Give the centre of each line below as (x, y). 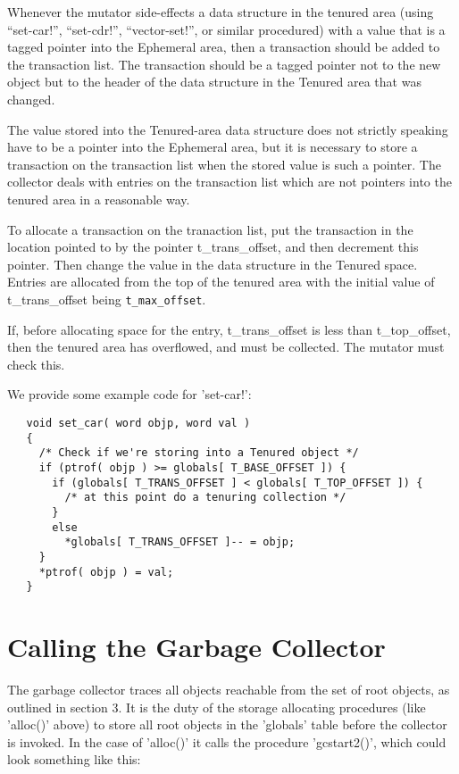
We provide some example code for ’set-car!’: (129, 394)
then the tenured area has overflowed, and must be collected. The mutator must (226, 347)
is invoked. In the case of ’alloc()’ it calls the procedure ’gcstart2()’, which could (227, 741)
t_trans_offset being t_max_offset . (107, 299)
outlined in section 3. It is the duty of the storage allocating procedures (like (217, 707)
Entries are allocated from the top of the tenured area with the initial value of (221, 282)
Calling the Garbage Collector (196, 646)
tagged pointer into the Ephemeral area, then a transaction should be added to (224, 47)
